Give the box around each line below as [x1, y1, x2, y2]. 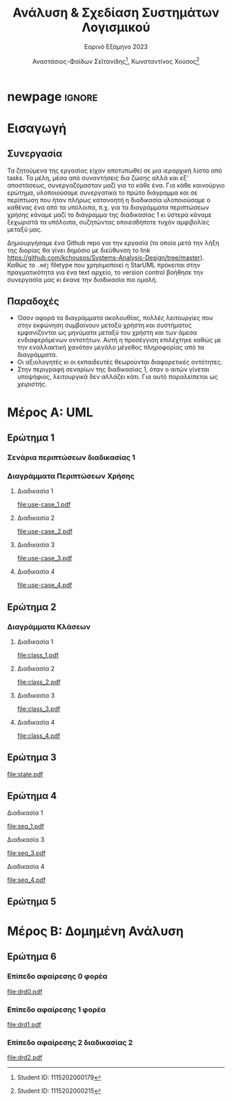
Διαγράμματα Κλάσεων [7, 622, 91, 631]
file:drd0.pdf [7, 987, 43, 996]
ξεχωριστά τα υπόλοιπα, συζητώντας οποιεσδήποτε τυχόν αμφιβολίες [7, 218, 210, 226]
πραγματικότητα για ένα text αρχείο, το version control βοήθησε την [7, 268, 204, 276]
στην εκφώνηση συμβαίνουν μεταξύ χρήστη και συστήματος [17, 321, 192, 330]
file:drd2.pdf [7, 1053, 43, 1062]
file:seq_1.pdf [7, 822, 45, 830]
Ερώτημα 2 [7, 601, 57, 613]
